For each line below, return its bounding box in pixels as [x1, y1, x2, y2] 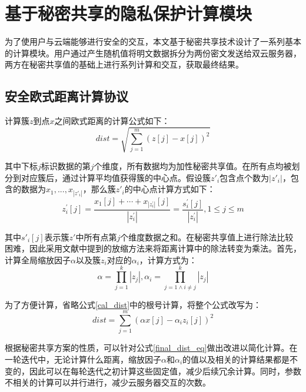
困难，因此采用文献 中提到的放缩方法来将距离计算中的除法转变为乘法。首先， [5, 242, 301, 254]
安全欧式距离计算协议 [5, 87, 128, 105]
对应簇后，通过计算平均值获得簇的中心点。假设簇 [21, 171, 211, 183]
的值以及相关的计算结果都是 [182, 353, 290, 365]
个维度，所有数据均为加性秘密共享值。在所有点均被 [94, 160, 292, 172]
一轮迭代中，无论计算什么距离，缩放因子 [5, 353, 161, 365]
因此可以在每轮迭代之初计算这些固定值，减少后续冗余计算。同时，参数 [29, 364, 301, 377]
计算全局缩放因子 [5, 253, 71, 266]
